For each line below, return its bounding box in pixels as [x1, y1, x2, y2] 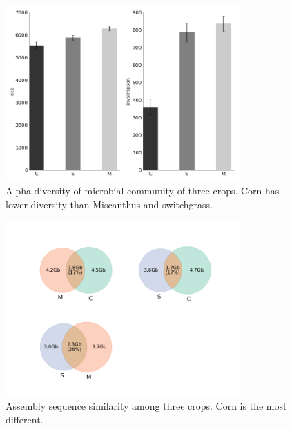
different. [6, 412, 43, 426]
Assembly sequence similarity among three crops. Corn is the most [6, 399, 287, 413]
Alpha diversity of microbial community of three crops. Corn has [6, 183, 280, 197]
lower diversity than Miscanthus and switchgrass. [6, 197, 213, 211]
